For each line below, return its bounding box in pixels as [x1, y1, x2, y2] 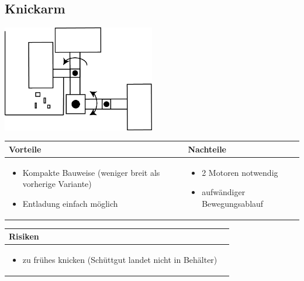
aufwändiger [202, 186, 246, 198]
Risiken [9, 230, 39, 242]
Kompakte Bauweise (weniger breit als [22, 166, 160, 178]
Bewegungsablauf [202, 197, 264, 209]
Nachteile [188, 143, 226, 155]
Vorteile [9, 143, 42, 155]
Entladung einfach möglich [22, 197, 118, 209]
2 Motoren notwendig [202, 166, 278, 178]
